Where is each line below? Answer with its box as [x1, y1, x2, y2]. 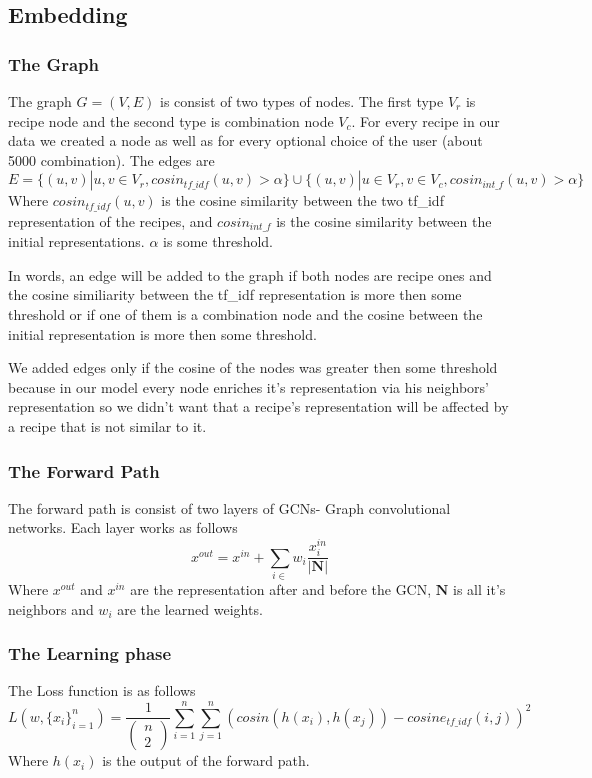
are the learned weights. [117, 598, 263, 619]
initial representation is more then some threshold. [8, 323, 317, 344]
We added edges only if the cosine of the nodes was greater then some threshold [8, 357, 498, 378]
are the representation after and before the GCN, [130, 579, 432, 600]
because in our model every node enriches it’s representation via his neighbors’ [8, 376, 489, 397]
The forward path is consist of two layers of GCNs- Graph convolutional [8, 497, 451, 518]
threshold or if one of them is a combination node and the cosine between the [8, 304, 483, 325]
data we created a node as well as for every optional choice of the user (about [8, 130, 483, 151]
